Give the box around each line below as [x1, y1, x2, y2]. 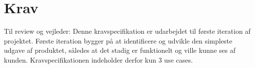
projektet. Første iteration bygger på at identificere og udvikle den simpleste [4, 35, 232, 45]
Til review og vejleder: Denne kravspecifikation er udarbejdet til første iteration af [4, 26, 251, 36]
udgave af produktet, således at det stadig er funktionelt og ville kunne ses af [4, 45, 235, 55]
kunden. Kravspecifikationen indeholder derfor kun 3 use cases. [4, 54, 193, 65]
